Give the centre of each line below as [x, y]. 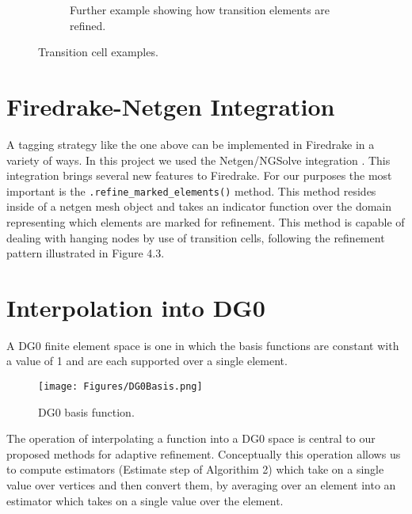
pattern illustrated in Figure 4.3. [86, 253]
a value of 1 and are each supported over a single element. [147, 361]
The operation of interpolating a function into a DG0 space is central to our [191, 438]
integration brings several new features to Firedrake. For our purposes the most [199, 175]
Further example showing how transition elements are [200, 10]
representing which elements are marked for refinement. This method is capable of [206, 221]
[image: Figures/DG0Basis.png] [120, 387]
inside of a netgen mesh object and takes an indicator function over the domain [199, 206]
